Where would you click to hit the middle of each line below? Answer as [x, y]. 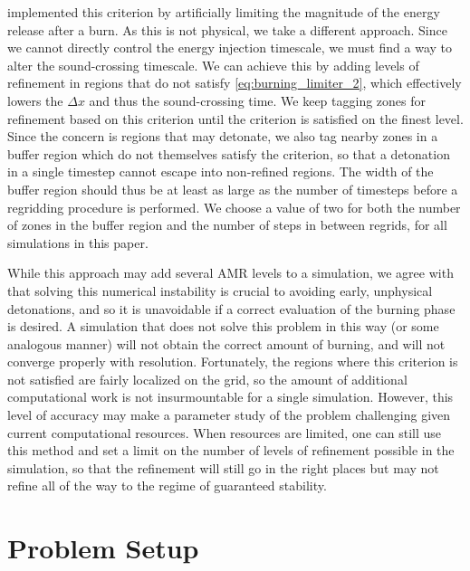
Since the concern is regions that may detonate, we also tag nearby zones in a [223, 136]
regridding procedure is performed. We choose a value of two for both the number [234, 207]
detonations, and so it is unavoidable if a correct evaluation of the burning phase [231, 308]
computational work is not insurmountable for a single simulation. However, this [230, 397]
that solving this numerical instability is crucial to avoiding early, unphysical [220, 290]
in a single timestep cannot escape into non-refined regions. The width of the [221, 171]
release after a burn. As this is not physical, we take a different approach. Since [227, 29]
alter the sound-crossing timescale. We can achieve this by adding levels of [213, 65]
